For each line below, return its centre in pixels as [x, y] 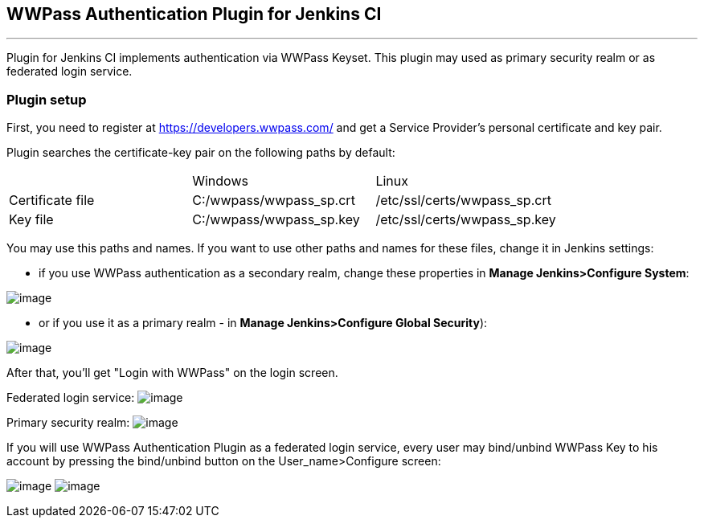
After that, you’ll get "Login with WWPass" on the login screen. [172, 373]
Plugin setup [47, 99]
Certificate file [52, 201]
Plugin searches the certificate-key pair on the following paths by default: [201, 153]
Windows [220, 181]
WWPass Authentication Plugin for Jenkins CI [194, 14]
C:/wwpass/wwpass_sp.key [276, 220]
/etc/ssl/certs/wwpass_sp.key [466, 220]
